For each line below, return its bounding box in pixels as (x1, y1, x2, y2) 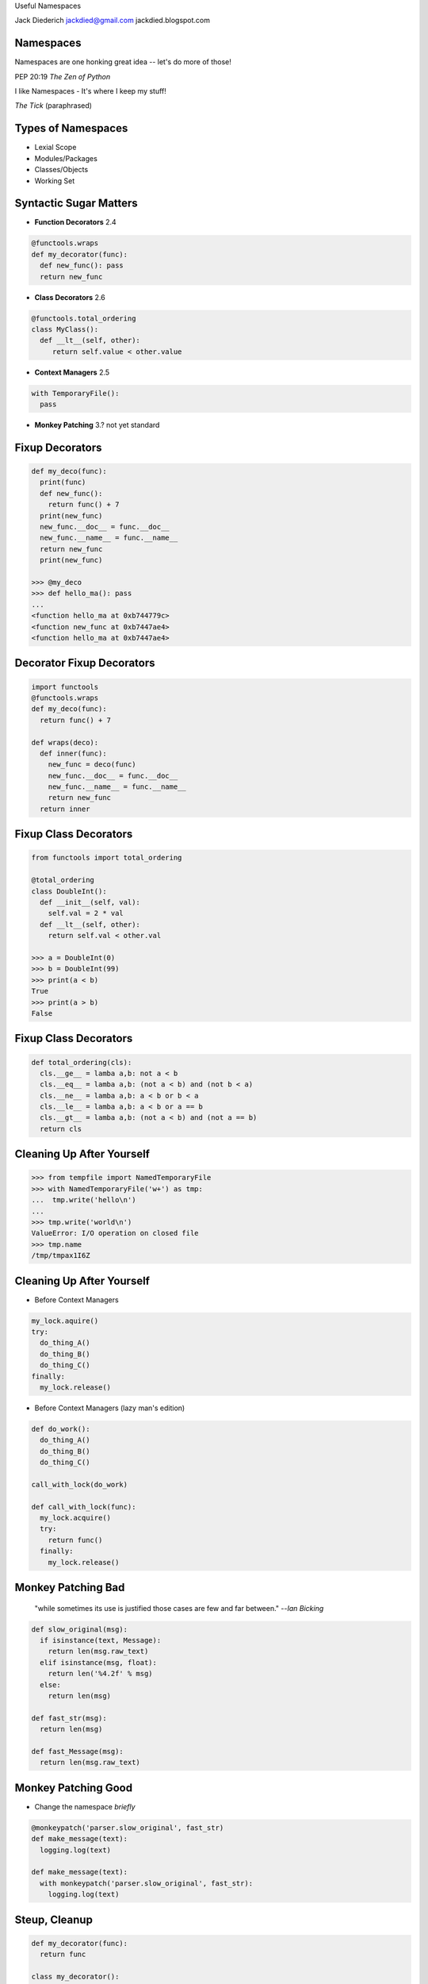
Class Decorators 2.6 (34, 292, 106, 302)
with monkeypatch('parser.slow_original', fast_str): (40, 1878, 254, 1888)
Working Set (34, 175, 75, 186)
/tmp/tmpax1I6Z (31, 1251, 90, 1260)
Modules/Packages (34, 153, 98, 163)
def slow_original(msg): (31, 1624, 128, 1634)
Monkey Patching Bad (14, 1581, 125, 1594)
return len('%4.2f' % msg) (48, 1669, 154, 1678)
